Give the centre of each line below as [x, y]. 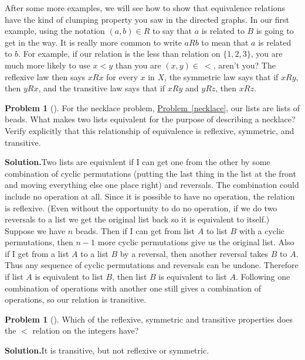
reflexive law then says [45, 76]
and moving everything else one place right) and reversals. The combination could [152, 185]
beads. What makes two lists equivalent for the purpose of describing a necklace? [150, 119]
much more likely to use [48, 65]
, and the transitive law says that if [102, 88]
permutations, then [39, 242]
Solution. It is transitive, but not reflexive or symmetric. [107, 350]
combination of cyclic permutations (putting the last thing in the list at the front [150, 173]
